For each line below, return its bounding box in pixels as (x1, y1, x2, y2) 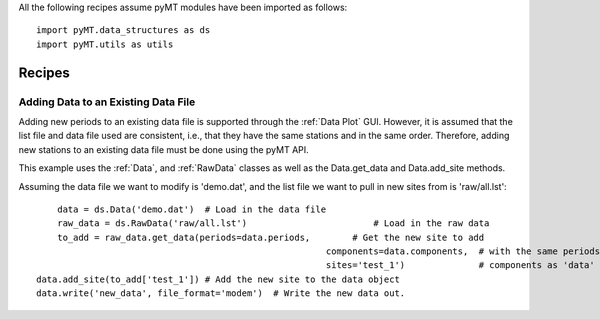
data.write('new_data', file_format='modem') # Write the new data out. (36, 288, 406, 299)
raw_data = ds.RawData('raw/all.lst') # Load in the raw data (56, 218, 490, 229)
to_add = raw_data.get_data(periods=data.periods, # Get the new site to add (56, 231, 485, 243)
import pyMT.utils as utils (36, 38, 174, 50)
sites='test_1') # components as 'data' (325, 260, 595, 271)
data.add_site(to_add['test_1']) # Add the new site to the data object (36, 273, 400, 285)
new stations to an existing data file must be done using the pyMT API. (18, 143, 309, 155)
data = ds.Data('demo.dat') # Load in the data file (56, 203, 327, 215)
